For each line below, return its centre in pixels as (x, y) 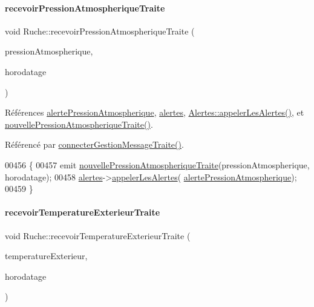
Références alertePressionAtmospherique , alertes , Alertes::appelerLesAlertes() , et (155, 112)
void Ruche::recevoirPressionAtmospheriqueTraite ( (100, 31)
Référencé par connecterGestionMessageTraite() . (94, 144)
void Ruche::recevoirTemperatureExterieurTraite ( (98, 235)
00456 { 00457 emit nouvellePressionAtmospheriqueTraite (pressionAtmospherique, (157, 164)
